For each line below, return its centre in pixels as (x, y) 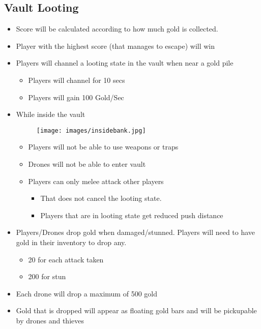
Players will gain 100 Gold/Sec (76, 97)
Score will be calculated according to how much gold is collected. (117, 29)
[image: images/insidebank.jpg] (91, 130)
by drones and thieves (50, 320)
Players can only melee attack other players (96, 181)
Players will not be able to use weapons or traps (103, 147)
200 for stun (47, 276)
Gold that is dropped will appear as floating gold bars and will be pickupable (136, 310)
